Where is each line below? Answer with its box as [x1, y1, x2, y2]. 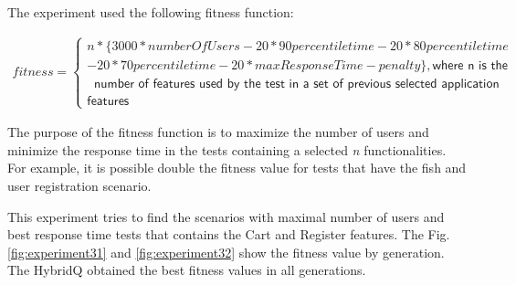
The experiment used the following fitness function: [7, 3, 294, 21]
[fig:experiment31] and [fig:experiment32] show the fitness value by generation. [7, 242, 445, 261]
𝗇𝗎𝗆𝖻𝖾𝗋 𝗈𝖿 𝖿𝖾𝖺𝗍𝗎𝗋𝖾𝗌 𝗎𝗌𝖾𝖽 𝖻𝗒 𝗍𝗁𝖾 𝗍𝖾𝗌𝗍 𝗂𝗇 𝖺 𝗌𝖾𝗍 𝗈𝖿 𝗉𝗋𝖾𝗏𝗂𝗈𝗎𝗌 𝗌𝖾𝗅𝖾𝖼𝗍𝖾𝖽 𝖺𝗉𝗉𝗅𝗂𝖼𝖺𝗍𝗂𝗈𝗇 [94, 77, 500, 90]
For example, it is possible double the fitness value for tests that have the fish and [7, 158, 467, 177]
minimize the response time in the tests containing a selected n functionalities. [7, 140, 447, 159]
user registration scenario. [7, 176, 152, 195]
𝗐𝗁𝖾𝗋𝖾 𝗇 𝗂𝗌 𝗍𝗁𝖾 [432, 58, 508, 72]
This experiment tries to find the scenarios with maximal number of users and [7, 206, 445, 226]
